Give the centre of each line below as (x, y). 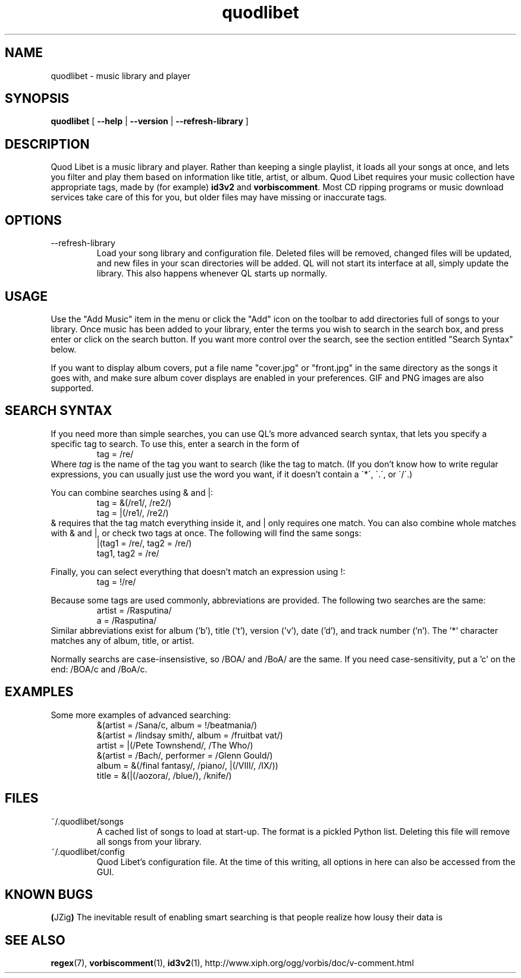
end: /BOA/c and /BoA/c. (99, 669)
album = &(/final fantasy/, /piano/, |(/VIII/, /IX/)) (187, 765)
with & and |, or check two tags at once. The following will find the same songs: (206, 533)
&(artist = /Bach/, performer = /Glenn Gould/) (185, 755)
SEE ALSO (35, 940)
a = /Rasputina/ (127, 620)
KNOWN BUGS (49, 894)
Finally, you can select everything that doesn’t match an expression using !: (198, 571)
